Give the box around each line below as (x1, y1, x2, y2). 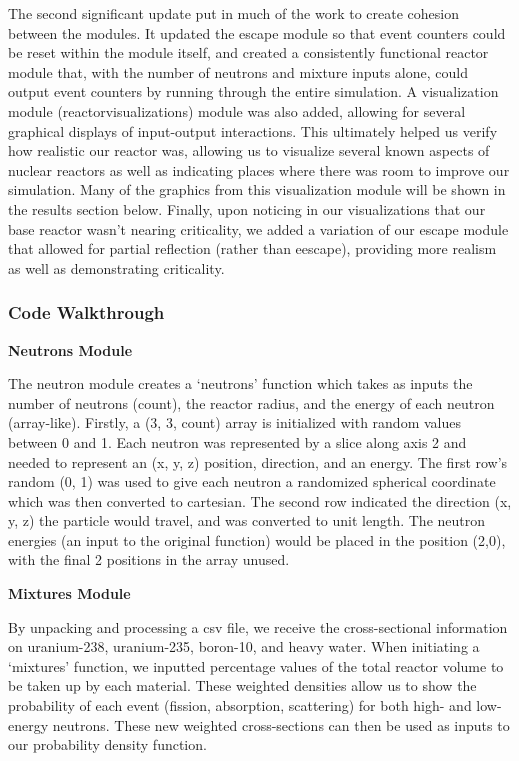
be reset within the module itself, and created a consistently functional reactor (8, 42, 489, 63)
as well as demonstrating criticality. (8, 257, 225, 278)
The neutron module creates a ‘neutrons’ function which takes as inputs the (8, 373, 473, 394)
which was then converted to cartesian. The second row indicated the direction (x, (8, 490, 512, 511)
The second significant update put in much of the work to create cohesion (8, 3, 460, 23)
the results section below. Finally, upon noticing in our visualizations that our (8, 198, 486, 219)
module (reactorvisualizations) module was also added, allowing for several (8, 100, 466, 121)
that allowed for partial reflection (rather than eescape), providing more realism (8, 238, 497, 259)
